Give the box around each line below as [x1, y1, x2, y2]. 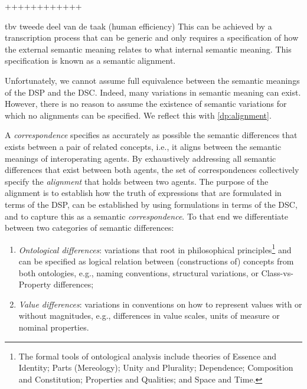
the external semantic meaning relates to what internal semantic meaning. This [5, 43, 292, 55]
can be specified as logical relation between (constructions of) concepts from [18, 254, 294, 267]
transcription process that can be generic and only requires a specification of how [5, 31, 299, 44]
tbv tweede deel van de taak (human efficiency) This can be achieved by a [5, 19, 272, 32]
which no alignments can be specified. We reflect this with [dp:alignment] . [5, 109, 272, 121]
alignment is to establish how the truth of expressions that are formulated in [5, 187, 282, 199]
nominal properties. [18, 321, 89, 333]
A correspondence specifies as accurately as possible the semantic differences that [5, 129, 298, 141]
